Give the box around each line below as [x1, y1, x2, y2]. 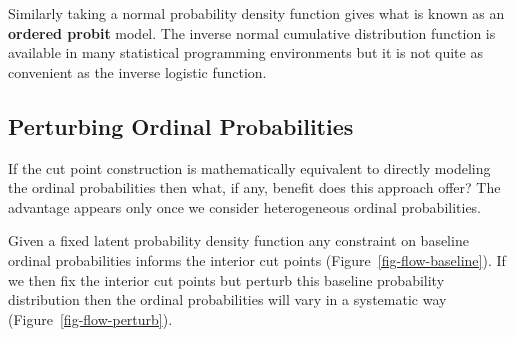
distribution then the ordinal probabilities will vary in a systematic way [8, 289, 447, 310]
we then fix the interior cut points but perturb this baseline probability [8, 269, 445, 290]
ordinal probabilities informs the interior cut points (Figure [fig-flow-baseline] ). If [8, 249, 506, 270]
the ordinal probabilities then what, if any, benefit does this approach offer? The [8, 177, 501, 198]
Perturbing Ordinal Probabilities [8, 110, 354, 141]
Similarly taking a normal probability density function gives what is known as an [8, 3, 505, 23]
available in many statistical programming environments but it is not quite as [8, 42, 483, 63]
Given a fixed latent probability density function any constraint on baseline [8, 230, 469, 251]
